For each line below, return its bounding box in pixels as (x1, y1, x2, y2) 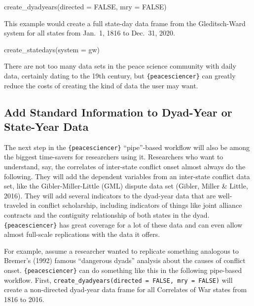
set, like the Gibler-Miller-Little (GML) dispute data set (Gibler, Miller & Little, (4, 181, 248, 191)
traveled (4, 200, 28, 210)
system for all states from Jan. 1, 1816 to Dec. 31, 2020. (4, 28, 175, 38)
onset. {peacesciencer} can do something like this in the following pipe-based (4, 265, 242, 275)
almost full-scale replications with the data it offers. (4, 229, 160, 239)
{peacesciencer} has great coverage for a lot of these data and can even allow (4, 219, 243, 229)
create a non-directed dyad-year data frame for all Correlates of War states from (4, 284, 247, 295)
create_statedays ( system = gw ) (4, 44, 100, 54)
